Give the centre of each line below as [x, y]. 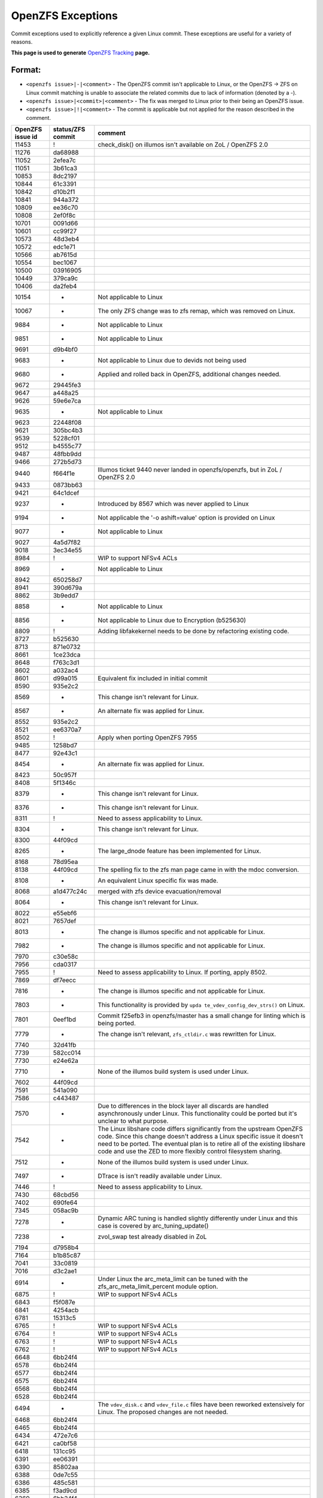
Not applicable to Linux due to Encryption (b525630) [172, 620]
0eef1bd [64, 1020]
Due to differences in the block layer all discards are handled [183, 1106]
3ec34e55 [68, 550]
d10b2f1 [64, 192]
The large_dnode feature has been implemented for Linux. [179, 851]
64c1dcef [66, 493]
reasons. [22, 41]
